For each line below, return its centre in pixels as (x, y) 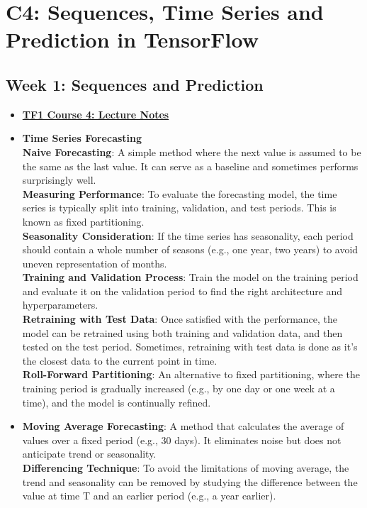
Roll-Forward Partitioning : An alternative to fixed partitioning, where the (191, 374)
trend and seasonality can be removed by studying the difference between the (190, 481)
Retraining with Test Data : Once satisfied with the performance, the (180, 319)
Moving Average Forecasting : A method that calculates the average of (183, 426)
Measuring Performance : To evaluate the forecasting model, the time (180, 193)
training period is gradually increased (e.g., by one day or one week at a (179, 388)
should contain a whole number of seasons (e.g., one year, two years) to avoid (190, 249)
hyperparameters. (60, 305)
